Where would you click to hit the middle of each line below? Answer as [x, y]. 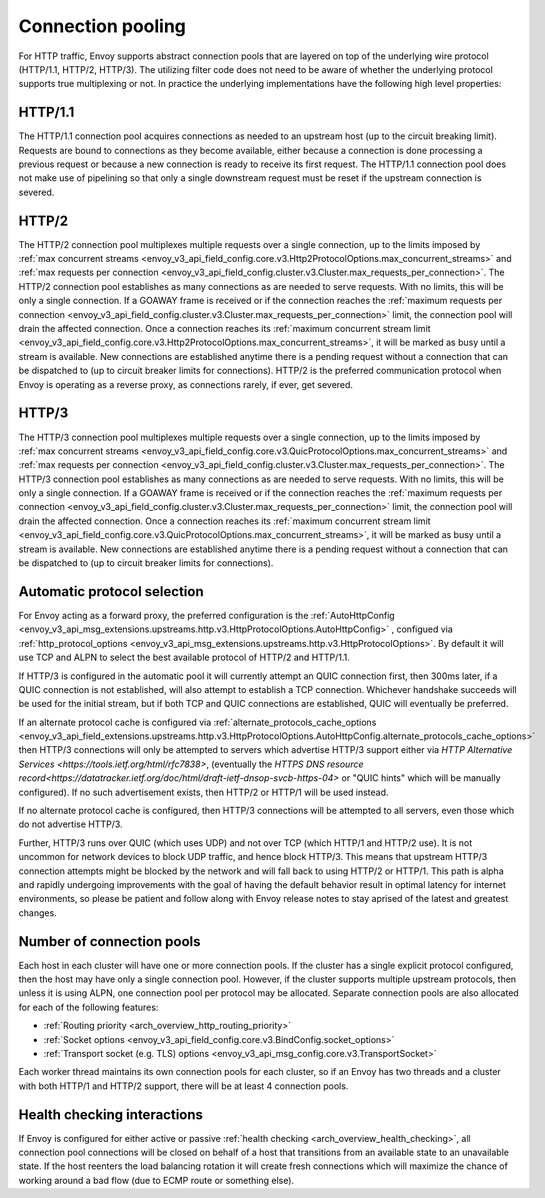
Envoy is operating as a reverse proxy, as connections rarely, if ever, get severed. [186, 384]
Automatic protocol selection [111, 591]
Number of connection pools [109, 941]
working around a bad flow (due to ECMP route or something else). [156, 1180]
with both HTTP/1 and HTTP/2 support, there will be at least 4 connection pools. [183, 1086]
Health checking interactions [111, 1114]
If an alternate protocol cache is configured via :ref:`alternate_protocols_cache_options [197, 722]
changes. [37, 912]
